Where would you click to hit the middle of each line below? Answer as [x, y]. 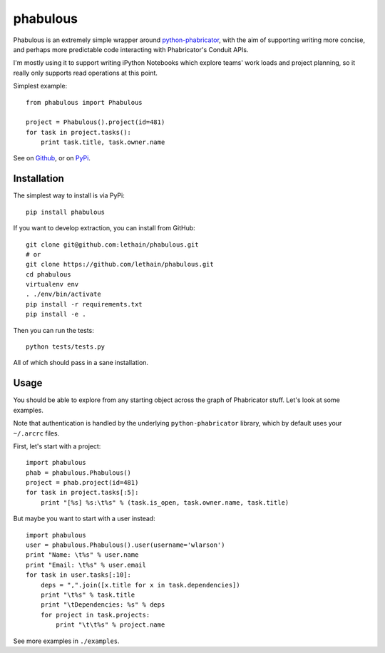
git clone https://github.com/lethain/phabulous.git [120, 264]
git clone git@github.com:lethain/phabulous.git [112, 245]
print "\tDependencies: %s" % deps [103, 605]
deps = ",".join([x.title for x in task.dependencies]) [140, 585]
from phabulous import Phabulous [84, 102]
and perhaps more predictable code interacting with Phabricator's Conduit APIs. [131, 49]
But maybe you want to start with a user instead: [84, 519]
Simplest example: [40, 86]
